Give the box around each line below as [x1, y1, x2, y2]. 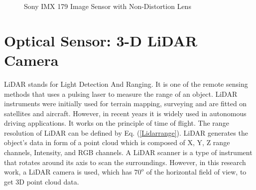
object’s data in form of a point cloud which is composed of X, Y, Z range [4, 137, 230, 148]
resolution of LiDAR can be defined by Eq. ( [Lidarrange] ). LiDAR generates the [4, 127, 248, 138]
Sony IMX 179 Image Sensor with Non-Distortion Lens [24, 1, 191, 11]
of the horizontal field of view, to [146, 167, 247, 177]
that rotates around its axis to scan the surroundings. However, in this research [4, 157, 246, 167]
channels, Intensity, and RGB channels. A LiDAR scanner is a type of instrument [4, 147, 253, 158]
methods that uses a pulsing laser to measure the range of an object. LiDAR [4, 88, 238, 99]
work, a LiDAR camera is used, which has [4, 167, 132, 177]
